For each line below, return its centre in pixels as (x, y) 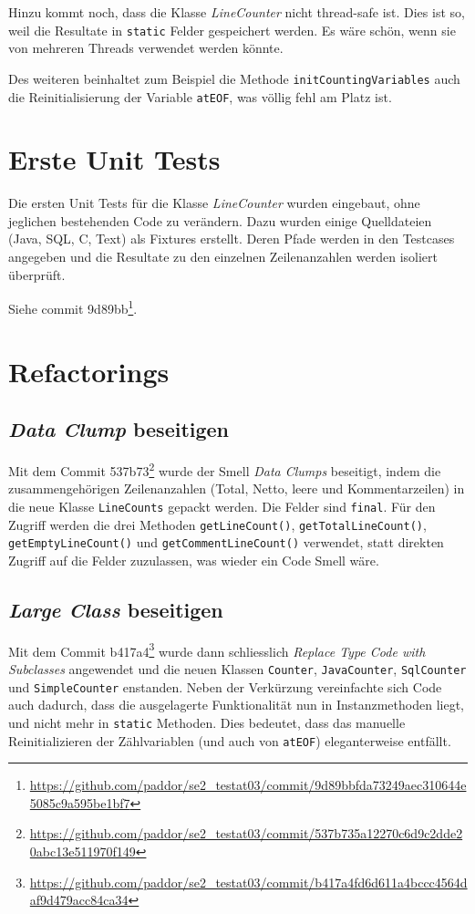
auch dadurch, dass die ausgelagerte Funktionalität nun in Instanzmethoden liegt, (236, 705)
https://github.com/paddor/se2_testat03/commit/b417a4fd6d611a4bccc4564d (248, 882)
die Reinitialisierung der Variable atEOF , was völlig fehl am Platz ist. (200, 96)
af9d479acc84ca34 (79, 900)
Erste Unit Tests (114, 159)
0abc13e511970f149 (83, 851)
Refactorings (89, 371)
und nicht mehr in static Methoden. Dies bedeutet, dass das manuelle (207, 722)
